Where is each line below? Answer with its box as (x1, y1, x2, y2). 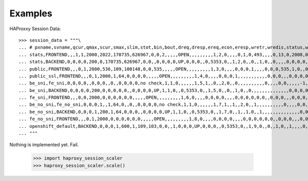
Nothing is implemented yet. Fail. (9, 142, 79, 148)
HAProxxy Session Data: (9, 26, 61, 32)
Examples (9, 8, 52, 19)
